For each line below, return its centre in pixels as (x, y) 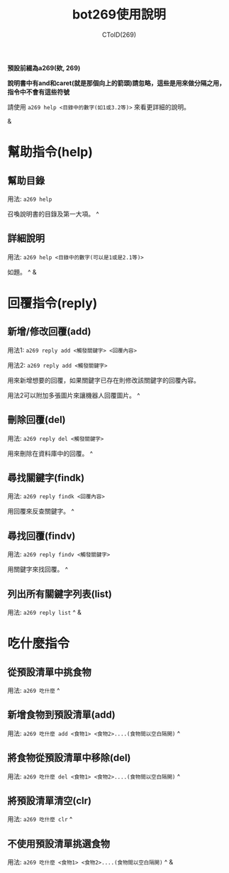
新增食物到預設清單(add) (61, 715)
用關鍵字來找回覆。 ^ (38, 569)
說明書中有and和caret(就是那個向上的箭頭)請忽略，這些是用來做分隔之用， (116, 83)
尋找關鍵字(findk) (46, 477)
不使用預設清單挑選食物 (58, 844)
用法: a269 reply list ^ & (44, 612)
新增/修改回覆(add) (49, 332)
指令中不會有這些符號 (38, 92)
